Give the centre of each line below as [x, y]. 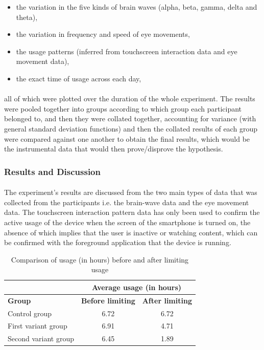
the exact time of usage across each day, [79, 78]
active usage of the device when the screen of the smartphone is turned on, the [127, 222]
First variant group [38, 326]
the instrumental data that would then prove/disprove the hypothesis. [114, 149]
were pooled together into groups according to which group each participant [123, 108]
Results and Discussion [52, 171]
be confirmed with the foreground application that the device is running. [118, 242]
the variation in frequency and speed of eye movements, [103, 34]
